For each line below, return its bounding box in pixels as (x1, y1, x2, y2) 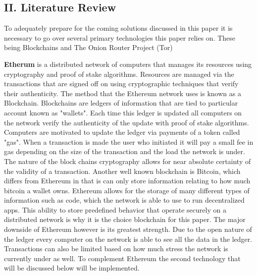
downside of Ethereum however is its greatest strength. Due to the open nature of (4, 224, 252, 234)
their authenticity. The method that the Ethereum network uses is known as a (4, 88, 241, 98)
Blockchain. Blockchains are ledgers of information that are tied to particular (4, 98, 238, 108)
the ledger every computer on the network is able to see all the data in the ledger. (4, 233, 253, 244)
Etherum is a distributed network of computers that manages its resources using (4, 58, 252, 69)
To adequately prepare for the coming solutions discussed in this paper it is (4, 23, 233, 33)
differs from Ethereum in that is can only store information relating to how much (4, 175, 251, 186)
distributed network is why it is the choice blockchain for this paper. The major (4, 214, 246, 224)
